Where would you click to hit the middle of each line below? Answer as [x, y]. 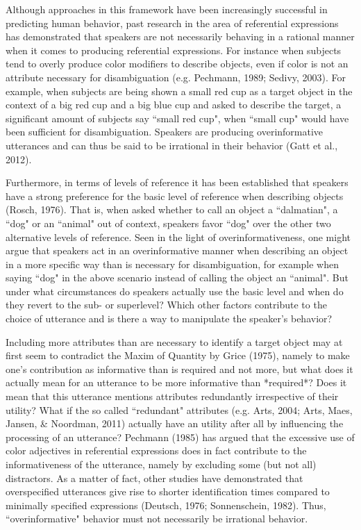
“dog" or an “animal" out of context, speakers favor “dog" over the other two [168, 223]
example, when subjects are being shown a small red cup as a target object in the [179, 91]
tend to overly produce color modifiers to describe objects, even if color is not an [177, 64]
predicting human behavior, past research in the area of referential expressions [172, 23]
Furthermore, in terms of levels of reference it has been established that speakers [177, 182]
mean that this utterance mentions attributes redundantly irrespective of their [172, 396]
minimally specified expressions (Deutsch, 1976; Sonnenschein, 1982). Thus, [166, 505]
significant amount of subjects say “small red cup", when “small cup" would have [177, 118]
